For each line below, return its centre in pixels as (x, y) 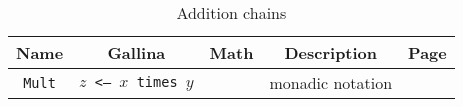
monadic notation (331, 82)
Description (331, 52)
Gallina (136, 52)
